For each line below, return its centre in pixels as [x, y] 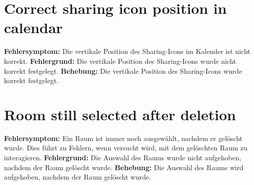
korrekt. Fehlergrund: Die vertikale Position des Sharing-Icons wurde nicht [120, 61]
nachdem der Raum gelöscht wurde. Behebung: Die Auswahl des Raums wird [124, 167]
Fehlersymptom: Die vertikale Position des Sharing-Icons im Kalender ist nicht [127, 51]
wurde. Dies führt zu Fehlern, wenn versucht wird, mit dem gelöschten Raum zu [126, 148]
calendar [33, 27]
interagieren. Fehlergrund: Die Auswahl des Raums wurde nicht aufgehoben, [123, 157]
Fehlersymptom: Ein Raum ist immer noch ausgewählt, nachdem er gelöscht [123, 138]
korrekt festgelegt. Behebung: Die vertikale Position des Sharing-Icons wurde [123, 70]
